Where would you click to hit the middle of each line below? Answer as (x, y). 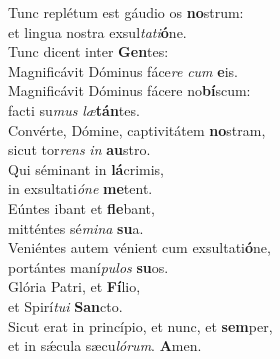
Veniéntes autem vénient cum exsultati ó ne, (139, 247)
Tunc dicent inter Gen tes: (88, 51)
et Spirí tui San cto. (65, 305)
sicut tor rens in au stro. (79, 149)
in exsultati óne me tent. (80, 188)
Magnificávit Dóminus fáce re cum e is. (123, 70)
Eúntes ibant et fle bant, (81, 207)
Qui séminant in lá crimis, (86, 168)
